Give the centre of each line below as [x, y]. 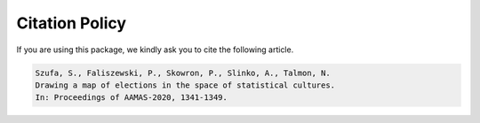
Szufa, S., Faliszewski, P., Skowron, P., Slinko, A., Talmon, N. [183, 73]
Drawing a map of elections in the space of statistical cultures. [185, 85]
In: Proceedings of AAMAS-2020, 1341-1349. [132, 98]
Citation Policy [72, 23]
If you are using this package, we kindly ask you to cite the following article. [155, 50]
